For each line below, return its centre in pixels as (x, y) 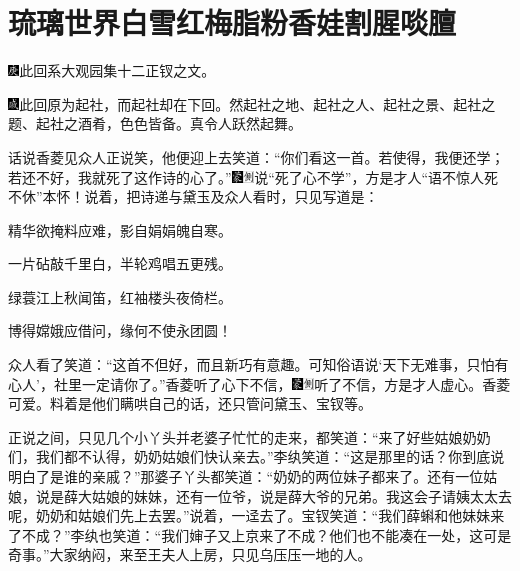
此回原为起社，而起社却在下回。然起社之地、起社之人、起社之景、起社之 (257, 103)
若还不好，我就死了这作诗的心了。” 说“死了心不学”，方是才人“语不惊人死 (253, 176)
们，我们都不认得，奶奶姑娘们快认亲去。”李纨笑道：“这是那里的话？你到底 (249, 456)
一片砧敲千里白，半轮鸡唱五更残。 (120, 263)
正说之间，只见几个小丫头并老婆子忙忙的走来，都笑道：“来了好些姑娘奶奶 (249, 436)
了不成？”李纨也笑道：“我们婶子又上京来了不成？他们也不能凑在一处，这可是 (260, 534)
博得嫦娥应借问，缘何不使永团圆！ (120, 330)
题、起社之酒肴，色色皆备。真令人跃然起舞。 (155, 123)
